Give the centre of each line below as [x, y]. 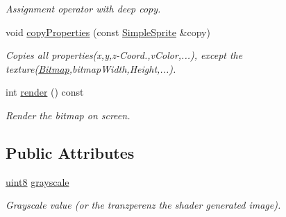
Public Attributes [70, 152]
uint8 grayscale [37, 181]
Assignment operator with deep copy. [83, 8]
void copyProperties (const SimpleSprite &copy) [108, 32]
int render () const [45, 92]
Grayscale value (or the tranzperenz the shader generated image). [143, 205]
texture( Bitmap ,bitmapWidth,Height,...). [91, 68]
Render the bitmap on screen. [68, 115]
